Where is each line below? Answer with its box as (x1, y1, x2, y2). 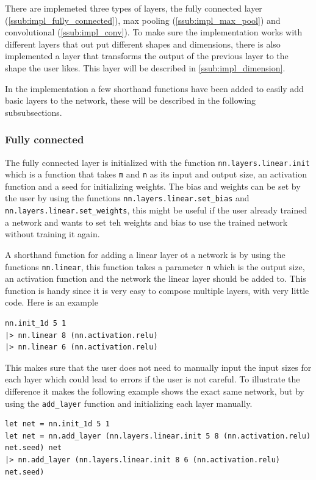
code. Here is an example (5, 296, 98, 309)
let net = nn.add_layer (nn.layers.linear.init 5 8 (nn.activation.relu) (5, 431, 311, 440)
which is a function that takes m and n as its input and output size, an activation (5, 168, 307, 181)
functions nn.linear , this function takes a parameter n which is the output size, (5, 260, 305, 273)
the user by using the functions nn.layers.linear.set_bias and (5, 192, 250, 204)
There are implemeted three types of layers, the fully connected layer (5, 2, 262, 14)
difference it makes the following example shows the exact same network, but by (5, 384, 304, 397)
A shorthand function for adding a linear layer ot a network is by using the (5, 248, 285, 260)
